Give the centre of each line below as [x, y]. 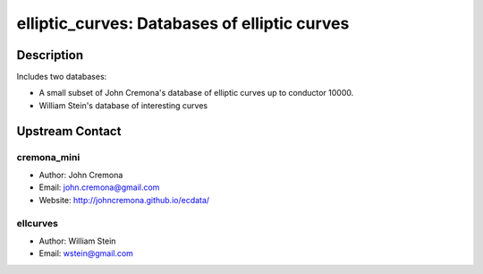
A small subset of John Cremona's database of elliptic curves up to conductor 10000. [196, 93]
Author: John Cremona [81, 175]
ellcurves [37, 223]
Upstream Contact [69, 131]
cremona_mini [48, 157]
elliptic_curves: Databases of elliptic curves [183, 23]
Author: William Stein [77, 241]
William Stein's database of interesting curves [123, 105]
